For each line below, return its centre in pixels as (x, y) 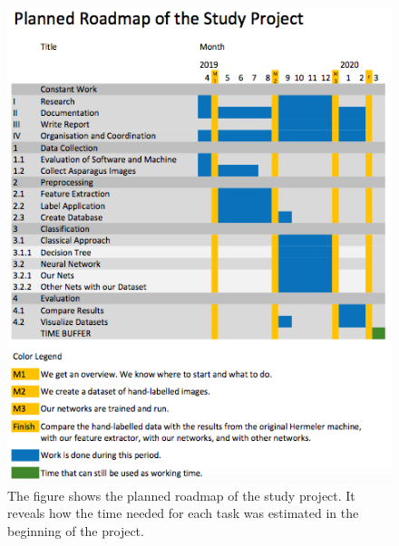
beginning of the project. (76, 530)
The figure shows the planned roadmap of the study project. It (181, 495)
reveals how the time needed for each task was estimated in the (183, 513)
